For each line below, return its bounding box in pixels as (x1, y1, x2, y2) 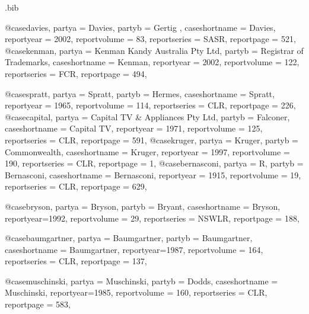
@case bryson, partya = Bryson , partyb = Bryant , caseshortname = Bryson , (5, 200, 281, 212)
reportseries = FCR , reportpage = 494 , (5, 67, 147, 79)
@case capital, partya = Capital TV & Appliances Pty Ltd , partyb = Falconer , (5, 110, 290, 123)
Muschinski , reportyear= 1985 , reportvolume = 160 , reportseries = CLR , (5, 286, 267, 299)
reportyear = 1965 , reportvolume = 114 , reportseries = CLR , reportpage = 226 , (5, 99, 296, 111)
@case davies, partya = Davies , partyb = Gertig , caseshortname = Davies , (5, 21, 276, 33)
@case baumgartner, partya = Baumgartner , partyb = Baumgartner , (5, 232, 253, 244)
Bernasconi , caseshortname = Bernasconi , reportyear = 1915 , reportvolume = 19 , (5, 168, 301, 181)
